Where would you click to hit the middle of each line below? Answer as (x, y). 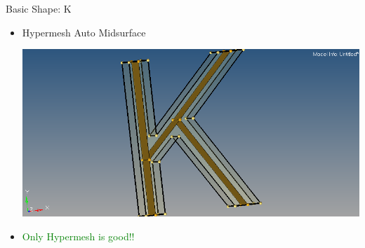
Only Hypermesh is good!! (78, 236)
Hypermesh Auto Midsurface (84, 32)
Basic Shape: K (39, 8)
